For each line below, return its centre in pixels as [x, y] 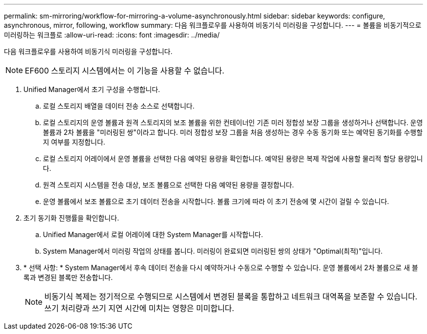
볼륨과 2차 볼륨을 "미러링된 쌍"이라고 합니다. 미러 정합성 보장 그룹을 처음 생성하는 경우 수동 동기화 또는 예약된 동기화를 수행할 [233, 132]
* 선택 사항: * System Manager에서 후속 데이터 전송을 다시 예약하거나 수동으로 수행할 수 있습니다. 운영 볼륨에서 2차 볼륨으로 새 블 [221, 268]
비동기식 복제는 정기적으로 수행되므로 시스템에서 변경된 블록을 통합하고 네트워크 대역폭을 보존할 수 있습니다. [231, 297]
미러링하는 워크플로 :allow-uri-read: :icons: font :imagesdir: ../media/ [112, 35]
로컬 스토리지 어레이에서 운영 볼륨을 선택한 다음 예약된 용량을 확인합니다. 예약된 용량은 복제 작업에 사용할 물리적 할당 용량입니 [233, 158]
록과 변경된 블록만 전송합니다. [68, 277]
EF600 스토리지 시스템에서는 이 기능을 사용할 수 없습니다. [125, 71]
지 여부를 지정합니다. [74, 142]
